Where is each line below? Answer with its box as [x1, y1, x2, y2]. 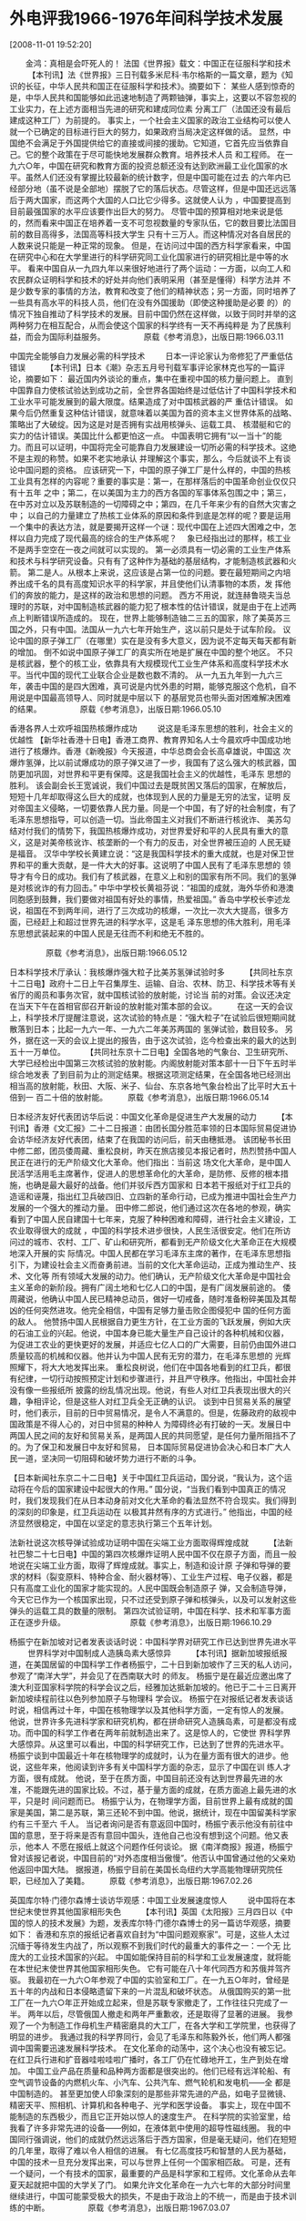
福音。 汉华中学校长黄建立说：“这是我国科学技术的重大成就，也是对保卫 [16, 848, 287, 859]
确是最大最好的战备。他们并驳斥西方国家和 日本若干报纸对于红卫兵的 [33, 1179, 291, 1190]
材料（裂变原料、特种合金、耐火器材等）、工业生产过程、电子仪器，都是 [25, 1571, 293, 1581]
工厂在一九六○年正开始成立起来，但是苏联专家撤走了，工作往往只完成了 [9, 1997, 280, 2008]
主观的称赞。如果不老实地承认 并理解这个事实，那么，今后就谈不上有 [25, 453, 283, 464]
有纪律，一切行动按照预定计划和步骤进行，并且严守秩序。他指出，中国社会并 [9, 1373, 297, 1384]
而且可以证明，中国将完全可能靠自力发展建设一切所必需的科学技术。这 [25, 441, 289, 452]
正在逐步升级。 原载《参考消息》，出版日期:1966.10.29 [9, 1616, 272, 1627]
